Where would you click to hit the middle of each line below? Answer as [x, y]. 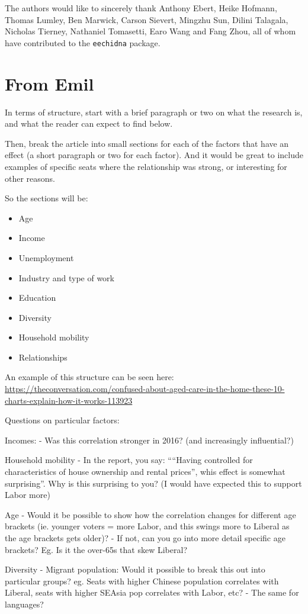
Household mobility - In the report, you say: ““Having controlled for [129, 460]
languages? [24, 604]
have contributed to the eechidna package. [83, 42]
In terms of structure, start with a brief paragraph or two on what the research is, [154, 112]
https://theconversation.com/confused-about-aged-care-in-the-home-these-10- [145, 389]
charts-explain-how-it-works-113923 [69, 400]
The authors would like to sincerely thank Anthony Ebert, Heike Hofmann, [141, 8]
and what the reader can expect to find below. [89, 123]
